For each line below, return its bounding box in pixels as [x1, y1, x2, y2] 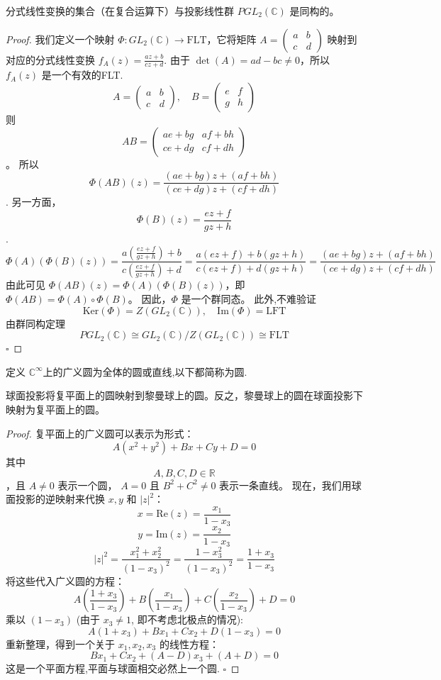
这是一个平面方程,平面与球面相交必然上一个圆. [6, 661, 220, 676]
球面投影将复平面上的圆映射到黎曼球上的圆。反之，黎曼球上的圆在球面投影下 [6, 388, 363, 403]
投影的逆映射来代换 [15, 491, 105, 506]
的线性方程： [159, 636, 219, 651]
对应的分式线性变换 [6, 52, 95, 67]
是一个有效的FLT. [41, 67, 123, 82]
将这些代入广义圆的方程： [6, 573, 125, 588]
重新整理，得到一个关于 [6, 636, 115, 651]
